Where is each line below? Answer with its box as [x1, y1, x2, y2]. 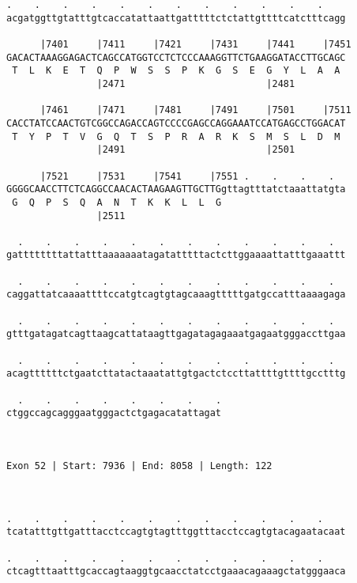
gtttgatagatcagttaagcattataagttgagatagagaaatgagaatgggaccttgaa [6, 328, 346, 340]
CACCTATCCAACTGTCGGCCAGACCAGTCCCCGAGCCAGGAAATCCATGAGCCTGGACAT [6, 117, 346, 129]
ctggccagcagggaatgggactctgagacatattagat [6, 407, 222, 419]
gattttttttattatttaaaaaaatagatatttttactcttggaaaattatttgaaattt [6, 249, 346, 261]
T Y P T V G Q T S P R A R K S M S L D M [12, 131, 340, 142]
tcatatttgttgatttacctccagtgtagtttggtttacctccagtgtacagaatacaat [6, 526, 346, 538]
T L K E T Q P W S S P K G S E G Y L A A [12, 65, 340, 77]
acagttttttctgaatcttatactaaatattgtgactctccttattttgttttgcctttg [6, 368, 346, 380]
